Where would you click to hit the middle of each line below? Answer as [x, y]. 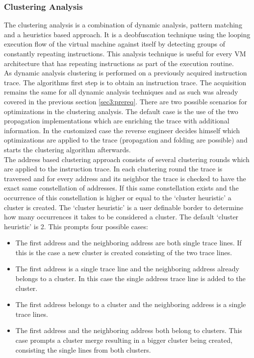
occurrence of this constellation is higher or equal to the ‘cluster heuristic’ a [118, 197]
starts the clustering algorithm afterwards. [67, 149]
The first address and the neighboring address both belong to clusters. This [129, 330]
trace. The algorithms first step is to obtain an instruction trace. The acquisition [125, 82]
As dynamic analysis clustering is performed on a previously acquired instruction [126, 73]
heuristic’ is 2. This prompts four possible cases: [76, 226]
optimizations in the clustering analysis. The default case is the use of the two [121, 111]
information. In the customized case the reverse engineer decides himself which [122, 130]
